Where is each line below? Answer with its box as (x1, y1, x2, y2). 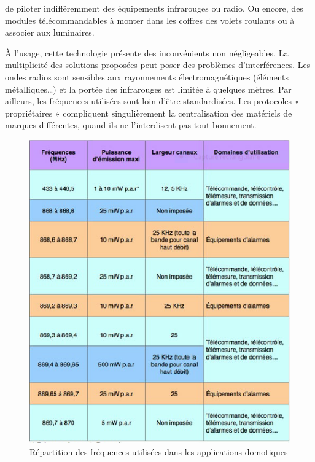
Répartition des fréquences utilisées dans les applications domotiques (29, 445, 288, 458)
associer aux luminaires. (5, 26, 95, 39)
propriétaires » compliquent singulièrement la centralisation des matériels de (5, 106, 292, 119)
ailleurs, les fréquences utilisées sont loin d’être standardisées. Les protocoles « (5, 94, 300, 107)
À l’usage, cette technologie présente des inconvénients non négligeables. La (5, 46, 289, 59)
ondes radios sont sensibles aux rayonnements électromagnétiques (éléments (5, 70, 289, 83)
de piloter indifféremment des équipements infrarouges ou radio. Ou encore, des (5, 2, 303, 14)
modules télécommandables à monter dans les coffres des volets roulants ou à (5, 13, 295, 26)
